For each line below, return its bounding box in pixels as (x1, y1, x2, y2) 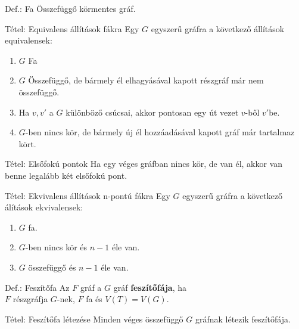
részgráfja (13, 293, 48, 305)
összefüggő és (28, 260, 76, 273)
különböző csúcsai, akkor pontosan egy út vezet (66, 105, 239, 118)
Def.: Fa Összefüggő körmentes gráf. (5, 2, 136, 14)
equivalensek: (5, 34, 52, 46)
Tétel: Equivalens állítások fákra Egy (5, 22, 139, 35)
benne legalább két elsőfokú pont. (5, 169, 127, 181)
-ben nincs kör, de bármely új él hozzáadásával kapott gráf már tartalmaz (25, 126, 295, 138)
